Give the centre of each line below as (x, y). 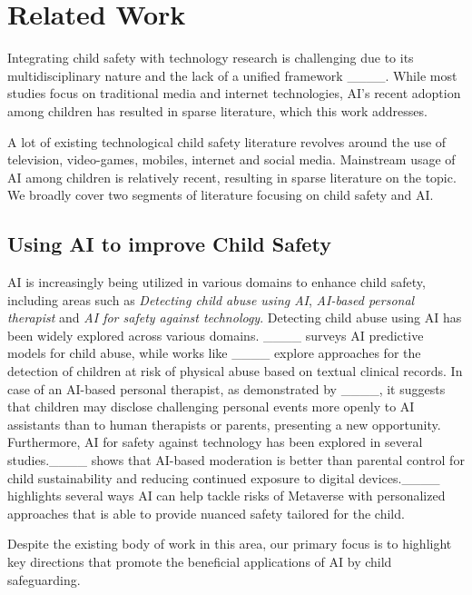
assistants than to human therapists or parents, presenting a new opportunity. (224, 424)
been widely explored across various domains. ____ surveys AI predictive (216, 335)
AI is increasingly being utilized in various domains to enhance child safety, (216, 282)
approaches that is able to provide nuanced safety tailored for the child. (206, 513)
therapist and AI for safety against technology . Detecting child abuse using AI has (235, 317)
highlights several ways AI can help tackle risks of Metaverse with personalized (226, 496)
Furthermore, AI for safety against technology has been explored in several (215, 442)
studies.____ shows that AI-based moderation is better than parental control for (236, 460)
